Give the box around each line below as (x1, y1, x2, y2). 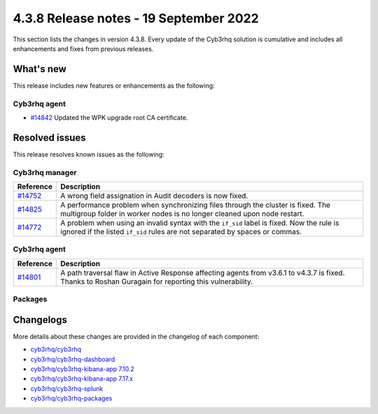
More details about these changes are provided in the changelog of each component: (13, 332, 260, 340)
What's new (13, 63, 66, 75)
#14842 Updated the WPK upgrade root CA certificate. (30, 113, 188, 122)
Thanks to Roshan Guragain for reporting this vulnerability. (60, 277, 253, 287)
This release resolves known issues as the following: (13, 150, 164, 158)
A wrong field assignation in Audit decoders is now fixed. (60, 191, 248, 201)
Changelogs (13, 314, 68, 326)
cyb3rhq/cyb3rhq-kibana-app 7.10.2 (30, 365, 134, 373)
